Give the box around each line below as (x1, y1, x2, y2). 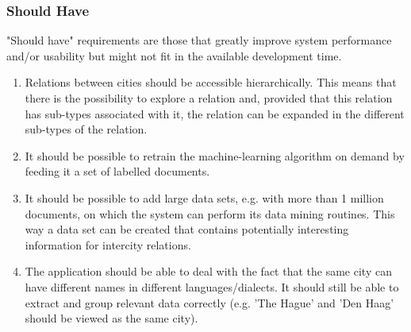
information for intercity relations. (25, 236, 191, 253)
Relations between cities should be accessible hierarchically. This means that (25, 74, 397, 91)
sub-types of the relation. (25, 121, 148, 137)
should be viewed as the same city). (25, 310, 198, 326)
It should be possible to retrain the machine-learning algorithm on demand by (25, 147, 405, 164)
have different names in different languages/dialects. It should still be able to (25, 278, 399, 295)
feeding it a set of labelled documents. (25, 163, 210, 180)
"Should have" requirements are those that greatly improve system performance (6, 32, 392, 48)
